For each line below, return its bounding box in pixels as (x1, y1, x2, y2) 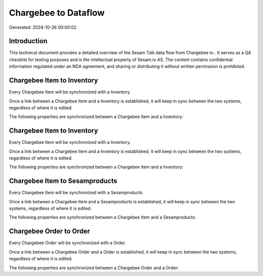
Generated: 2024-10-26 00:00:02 (9, 24, 76, 30)
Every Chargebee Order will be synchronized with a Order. (9, 240, 126, 246)
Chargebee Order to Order (9, 227, 90, 236)
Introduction (9, 37, 48, 45)
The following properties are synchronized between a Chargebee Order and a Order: (9, 265, 179, 271)
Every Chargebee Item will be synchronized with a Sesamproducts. (9, 190, 144, 196)
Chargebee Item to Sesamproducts (9, 177, 118, 185)
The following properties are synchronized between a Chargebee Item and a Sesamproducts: (9, 215, 196, 220)
